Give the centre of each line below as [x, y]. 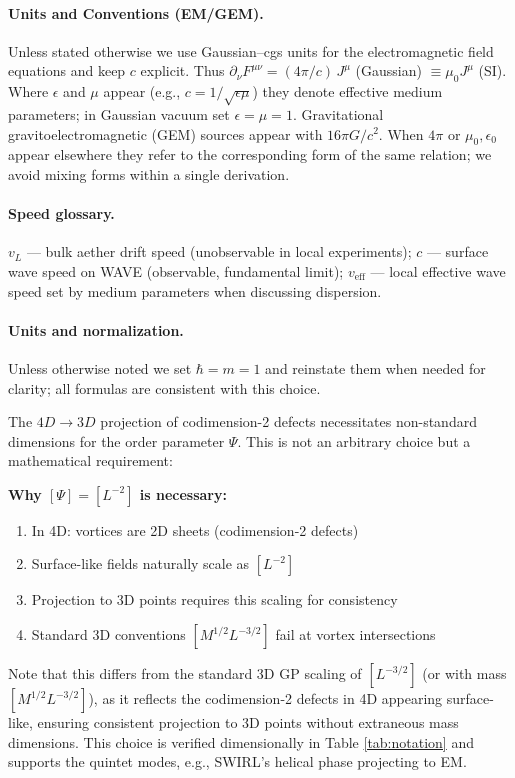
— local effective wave [438, 270]
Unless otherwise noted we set [100, 367]
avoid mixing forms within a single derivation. [149, 173]
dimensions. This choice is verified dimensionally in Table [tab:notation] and [241, 741]
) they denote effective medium [347, 91]
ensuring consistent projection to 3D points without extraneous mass [248, 722]
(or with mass [464, 673]
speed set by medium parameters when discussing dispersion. [195, 290]
